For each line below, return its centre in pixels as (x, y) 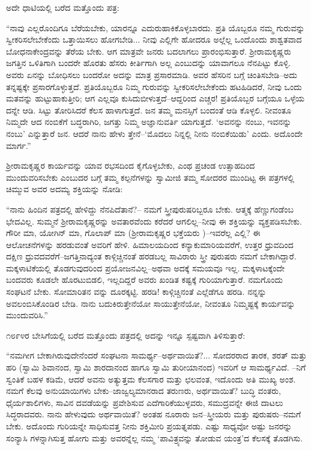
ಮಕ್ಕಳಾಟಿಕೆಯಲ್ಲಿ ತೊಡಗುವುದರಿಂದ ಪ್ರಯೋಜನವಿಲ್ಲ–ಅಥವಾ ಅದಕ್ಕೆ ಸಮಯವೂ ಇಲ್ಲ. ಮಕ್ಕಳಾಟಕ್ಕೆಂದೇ (146, 268)
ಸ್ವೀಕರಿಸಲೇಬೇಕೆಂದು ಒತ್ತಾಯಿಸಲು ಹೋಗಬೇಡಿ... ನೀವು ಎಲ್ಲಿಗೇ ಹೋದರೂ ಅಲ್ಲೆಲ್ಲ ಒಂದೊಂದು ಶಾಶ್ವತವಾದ (154, 39)
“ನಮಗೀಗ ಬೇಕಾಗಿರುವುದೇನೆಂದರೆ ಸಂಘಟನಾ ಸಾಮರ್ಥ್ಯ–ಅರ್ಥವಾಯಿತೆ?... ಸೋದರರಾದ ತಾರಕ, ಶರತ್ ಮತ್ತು (156, 355)
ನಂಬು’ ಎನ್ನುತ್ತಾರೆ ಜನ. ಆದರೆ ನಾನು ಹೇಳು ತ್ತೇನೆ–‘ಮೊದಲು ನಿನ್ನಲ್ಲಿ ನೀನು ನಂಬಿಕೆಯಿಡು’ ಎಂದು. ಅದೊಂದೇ (155, 133)
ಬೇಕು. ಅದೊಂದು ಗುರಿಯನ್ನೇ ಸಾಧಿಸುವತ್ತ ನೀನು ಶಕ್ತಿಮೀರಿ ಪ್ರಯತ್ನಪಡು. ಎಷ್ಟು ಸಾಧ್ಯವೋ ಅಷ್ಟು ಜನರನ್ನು (149, 426)
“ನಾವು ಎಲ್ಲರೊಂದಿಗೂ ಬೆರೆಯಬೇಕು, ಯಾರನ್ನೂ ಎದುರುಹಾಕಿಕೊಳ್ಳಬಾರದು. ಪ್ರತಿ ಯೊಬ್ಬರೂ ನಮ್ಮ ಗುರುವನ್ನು (155, 27)
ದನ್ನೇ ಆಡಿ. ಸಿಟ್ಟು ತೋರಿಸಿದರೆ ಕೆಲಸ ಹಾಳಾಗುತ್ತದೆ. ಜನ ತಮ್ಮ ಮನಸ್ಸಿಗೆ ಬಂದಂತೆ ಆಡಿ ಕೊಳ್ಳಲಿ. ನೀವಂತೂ (149, 110)
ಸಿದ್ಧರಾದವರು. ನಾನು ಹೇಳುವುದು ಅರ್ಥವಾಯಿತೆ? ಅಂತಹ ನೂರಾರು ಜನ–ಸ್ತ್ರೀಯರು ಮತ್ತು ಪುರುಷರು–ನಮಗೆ (154, 414)
